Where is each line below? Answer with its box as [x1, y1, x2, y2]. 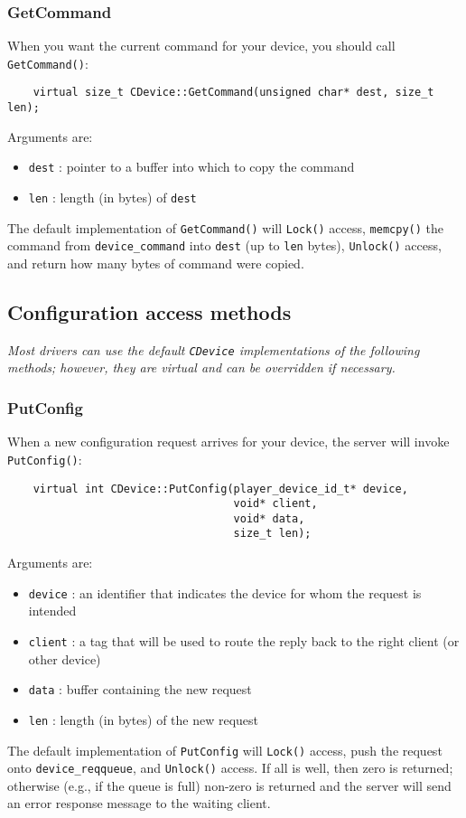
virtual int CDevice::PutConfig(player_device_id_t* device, [33, 482, 408, 495]
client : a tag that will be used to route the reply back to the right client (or [28, 631, 460, 650]
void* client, [233, 497, 318, 511]
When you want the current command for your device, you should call [7, 36, 396, 55]
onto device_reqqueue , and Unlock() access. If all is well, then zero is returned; [7, 758, 453, 777]
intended [28, 601, 77, 620]
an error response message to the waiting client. [7, 794, 271, 813]
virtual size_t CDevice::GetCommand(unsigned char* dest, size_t [33, 86, 434, 99]
